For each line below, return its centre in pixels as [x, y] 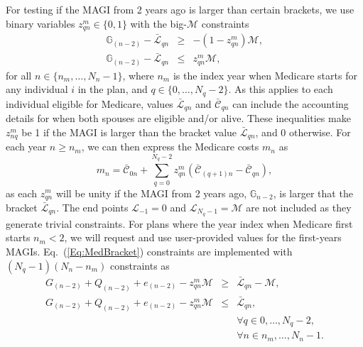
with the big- [158, 23]
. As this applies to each [281, 89]
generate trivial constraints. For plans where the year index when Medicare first [179, 223]
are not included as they [299, 207]
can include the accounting [291, 103]
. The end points [92, 207]
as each [22, 193]
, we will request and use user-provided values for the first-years [203, 237]
